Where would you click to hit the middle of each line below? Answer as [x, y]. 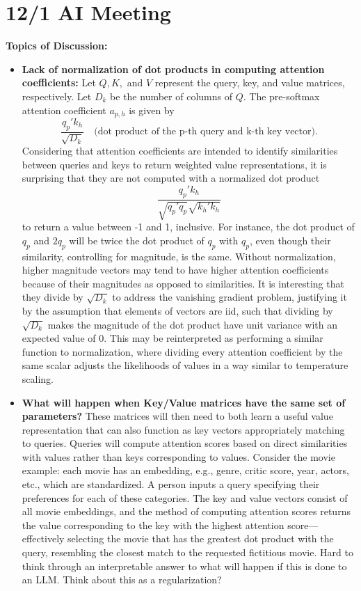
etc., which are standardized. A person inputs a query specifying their [171, 484]
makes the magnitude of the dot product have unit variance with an [192, 324]
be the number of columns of [171, 96]
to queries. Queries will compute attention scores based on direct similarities [185, 443]
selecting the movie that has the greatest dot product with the [201, 538]
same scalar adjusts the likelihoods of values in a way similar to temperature [185, 365]
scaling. [38, 378]
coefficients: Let [59, 82]
